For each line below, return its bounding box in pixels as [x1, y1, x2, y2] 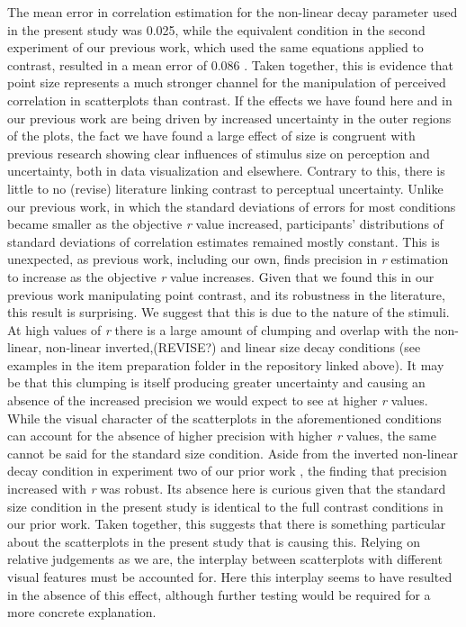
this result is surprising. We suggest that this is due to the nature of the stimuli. [7, 303, 450, 322]
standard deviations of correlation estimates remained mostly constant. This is [7, 232, 440, 250]
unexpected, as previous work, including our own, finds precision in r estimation [7, 250, 449, 268]
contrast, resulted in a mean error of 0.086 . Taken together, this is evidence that [7, 55, 453, 74]
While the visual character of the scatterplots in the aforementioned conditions [7, 408, 442, 427]
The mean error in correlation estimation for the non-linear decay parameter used [7, 3, 458, 21]
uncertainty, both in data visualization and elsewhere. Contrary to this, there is [7, 161, 445, 180]
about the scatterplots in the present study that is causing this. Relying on [7, 532, 420, 550]
